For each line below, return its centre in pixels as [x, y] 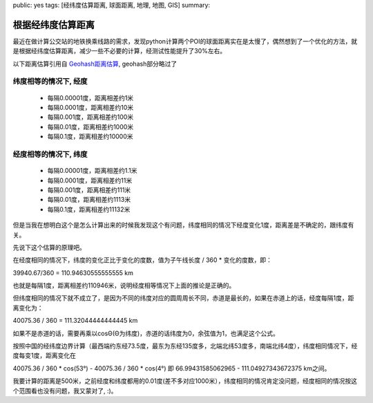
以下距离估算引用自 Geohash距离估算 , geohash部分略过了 [95, 64]
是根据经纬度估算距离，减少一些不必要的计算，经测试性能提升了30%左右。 [119, 51]
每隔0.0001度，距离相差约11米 [90, 180]
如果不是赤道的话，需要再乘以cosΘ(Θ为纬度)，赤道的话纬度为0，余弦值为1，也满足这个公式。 [146, 333]
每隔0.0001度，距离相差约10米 [90, 108]
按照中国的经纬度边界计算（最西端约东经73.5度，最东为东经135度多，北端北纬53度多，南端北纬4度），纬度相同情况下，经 [185, 346]
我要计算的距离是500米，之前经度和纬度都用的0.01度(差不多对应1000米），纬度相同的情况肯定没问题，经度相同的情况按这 [185, 381]
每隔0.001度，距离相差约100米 [90, 117]
